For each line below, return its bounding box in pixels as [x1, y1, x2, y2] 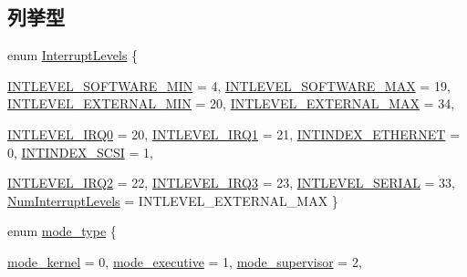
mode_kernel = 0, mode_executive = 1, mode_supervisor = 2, [7, 251, 362, 271]
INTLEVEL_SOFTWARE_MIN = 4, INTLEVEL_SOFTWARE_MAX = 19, [7, 76, 451, 95]
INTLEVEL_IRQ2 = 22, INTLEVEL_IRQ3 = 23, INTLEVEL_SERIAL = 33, [7, 173, 456, 192]
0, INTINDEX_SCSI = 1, [7, 142, 153, 161]
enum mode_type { [7, 221, 117, 241]
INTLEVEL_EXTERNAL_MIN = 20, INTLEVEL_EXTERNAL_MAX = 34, [7, 94, 455, 113]
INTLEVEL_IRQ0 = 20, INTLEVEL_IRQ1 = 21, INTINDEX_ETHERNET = [7, 124, 460, 143]
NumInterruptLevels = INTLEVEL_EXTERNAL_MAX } [7, 190, 338, 210]
